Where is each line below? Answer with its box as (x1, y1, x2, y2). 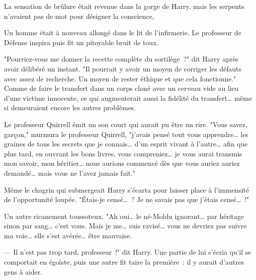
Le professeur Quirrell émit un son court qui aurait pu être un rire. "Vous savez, (4, 119, 248, 129)
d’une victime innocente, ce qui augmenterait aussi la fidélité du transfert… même (4, 92, 252, 103)
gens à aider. (4, 266, 43, 277)
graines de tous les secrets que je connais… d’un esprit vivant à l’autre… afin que (4, 139, 248, 149)
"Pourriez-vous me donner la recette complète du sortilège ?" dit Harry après (4, 54, 239, 64)
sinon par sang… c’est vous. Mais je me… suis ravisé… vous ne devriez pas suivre (4, 220, 247, 231)
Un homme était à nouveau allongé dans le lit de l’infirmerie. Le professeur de (4, 27, 242, 38)
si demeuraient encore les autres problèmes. (4, 102, 136, 113)
